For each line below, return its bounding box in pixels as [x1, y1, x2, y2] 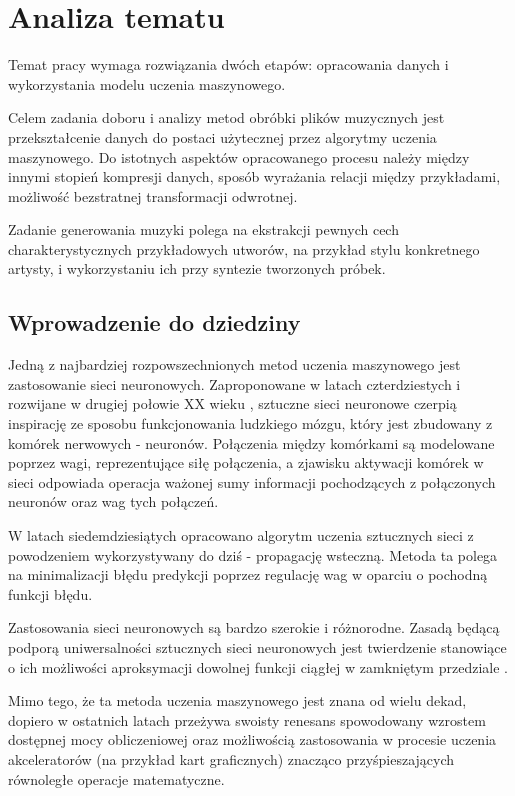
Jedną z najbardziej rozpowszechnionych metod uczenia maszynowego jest [8, 354, 461, 375]
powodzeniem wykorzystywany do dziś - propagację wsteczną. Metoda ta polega [8, 544, 498, 565]
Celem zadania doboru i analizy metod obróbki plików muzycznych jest [8, 107, 445, 128]
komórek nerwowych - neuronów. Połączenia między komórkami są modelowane [8, 432, 495, 453]
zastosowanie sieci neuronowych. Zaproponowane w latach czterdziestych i [8, 373, 461, 394]
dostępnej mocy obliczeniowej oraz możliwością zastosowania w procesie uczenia [8, 729, 497, 750]
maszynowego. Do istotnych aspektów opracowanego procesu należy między [8, 146, 470, 167]
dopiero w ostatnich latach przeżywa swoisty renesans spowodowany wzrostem [8, 709, 486, 730]
